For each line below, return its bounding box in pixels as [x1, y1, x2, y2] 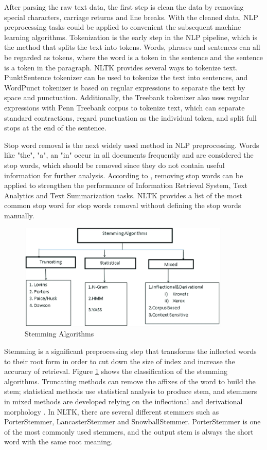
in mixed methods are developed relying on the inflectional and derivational [4, 396, 243, 406]
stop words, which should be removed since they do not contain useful [4, 159, 225, 170]
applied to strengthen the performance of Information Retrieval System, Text [4, 180, 248, 191]
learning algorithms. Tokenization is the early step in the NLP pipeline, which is [4, 31, 257, 42]
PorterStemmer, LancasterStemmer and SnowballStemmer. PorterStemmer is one [4, 416, 261, 427]
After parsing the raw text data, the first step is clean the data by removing [4, 2, 244, 12]
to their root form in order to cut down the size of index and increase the [4, 355, 235, 366]
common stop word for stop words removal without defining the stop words [4, 200, 241, 211]
